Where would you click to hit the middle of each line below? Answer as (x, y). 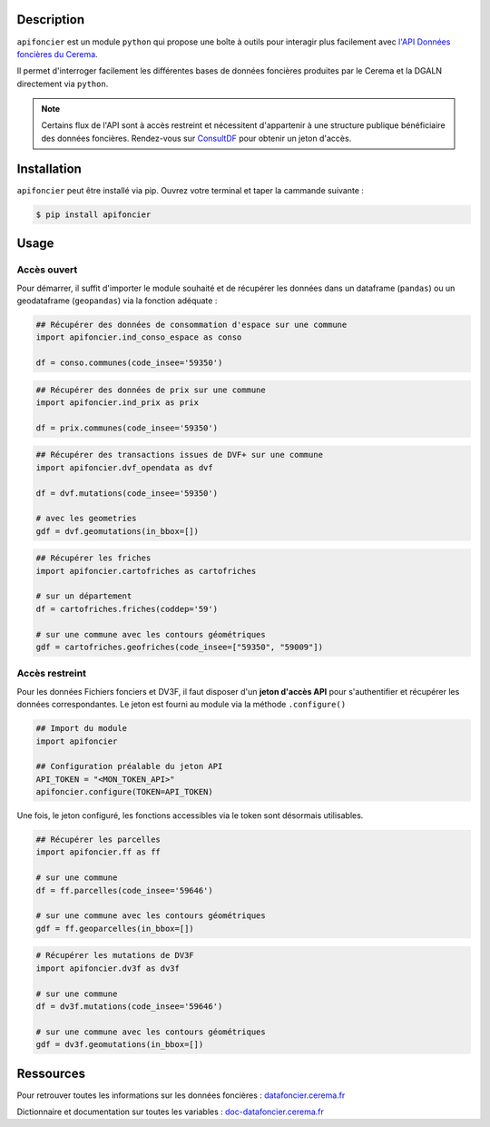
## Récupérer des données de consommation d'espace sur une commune (191, 324)
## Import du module (81, 728)
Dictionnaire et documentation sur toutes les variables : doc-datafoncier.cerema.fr (170, 1112)
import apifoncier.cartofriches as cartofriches (146, 571)
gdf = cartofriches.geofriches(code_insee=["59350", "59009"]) (180, 648)
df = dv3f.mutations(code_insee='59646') (129, 1006)
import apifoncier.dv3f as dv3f (108, 968)
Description (51, 20)
